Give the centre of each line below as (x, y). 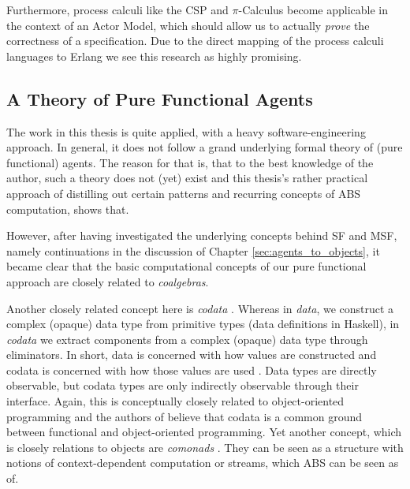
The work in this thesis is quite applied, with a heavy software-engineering (186, 131)
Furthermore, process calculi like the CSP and (117, 9)
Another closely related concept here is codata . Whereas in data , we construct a (200, 308)
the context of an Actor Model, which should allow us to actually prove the (188, 25)
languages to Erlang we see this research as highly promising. (154, 56)
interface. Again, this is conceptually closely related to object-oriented (175, 401)
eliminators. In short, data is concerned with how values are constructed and (192, 355)
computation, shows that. (68, 209)
